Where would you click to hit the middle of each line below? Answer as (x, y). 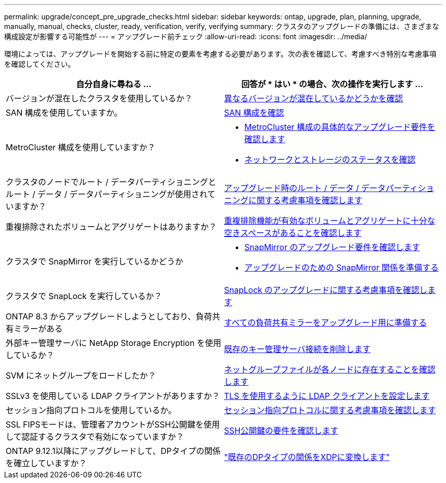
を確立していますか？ (46, 463)
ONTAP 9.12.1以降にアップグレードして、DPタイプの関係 (113, 451)
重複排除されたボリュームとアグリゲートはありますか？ (111, 227)
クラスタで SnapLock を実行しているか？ (84, 296)
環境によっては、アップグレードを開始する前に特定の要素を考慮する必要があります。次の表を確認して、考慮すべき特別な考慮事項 (220, 54)
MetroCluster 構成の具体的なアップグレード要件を (340, 127)
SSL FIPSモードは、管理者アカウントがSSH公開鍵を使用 (113, 424)
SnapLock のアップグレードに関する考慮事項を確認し (326, 290)
